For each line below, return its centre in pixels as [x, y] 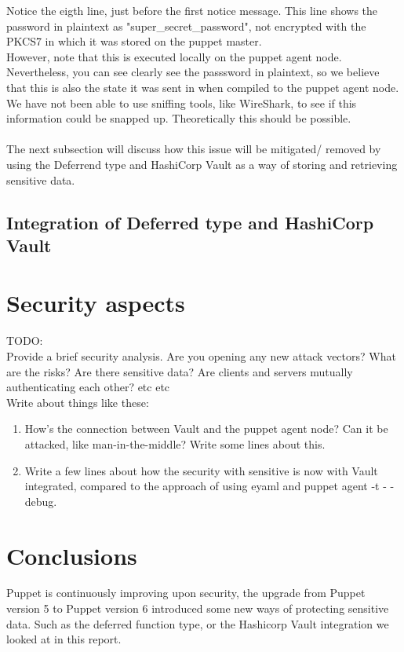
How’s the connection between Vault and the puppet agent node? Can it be [206, 429]
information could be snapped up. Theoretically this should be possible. [179, 118]
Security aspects [96, 303]
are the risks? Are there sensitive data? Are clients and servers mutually [180, 371]
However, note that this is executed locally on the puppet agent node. [174, 56]
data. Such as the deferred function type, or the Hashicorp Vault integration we [198, 623]
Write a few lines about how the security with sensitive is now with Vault [201, 470]
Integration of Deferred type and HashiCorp [190, 222]
